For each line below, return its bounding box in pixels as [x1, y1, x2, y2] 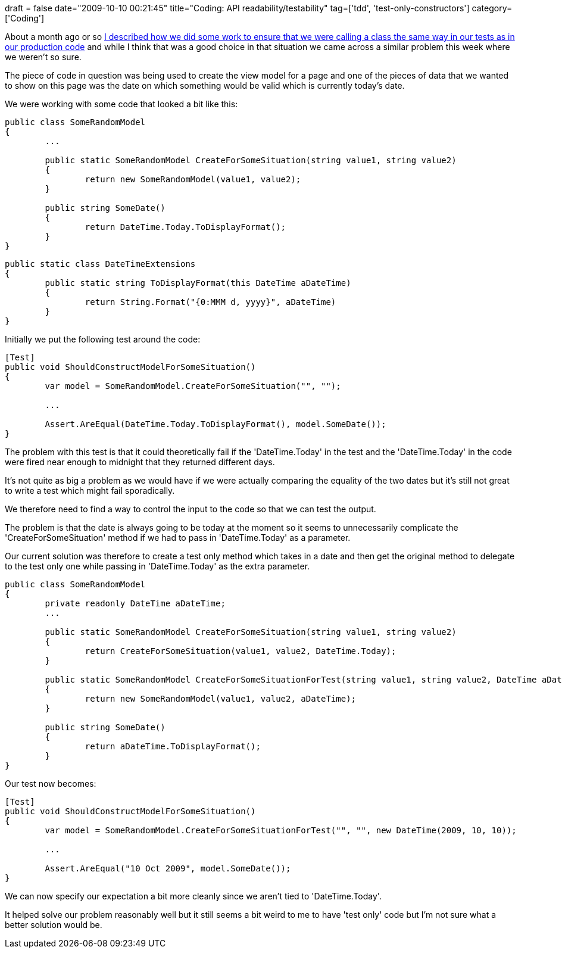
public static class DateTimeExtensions [5, 259, 196, 269]
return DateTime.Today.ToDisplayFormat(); [85, 222, 286, 232]
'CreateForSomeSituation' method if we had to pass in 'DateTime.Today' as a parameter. [5, 532, 351, 543]
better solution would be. [5, 920, 102, 930]
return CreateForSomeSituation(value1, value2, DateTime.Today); [85, 646, 396, 656]
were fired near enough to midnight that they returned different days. [5, 457, 275, 467]
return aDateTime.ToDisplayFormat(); [85, 742, 261, 751]
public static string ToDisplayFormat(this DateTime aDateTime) [45, 278, 351, 288]
